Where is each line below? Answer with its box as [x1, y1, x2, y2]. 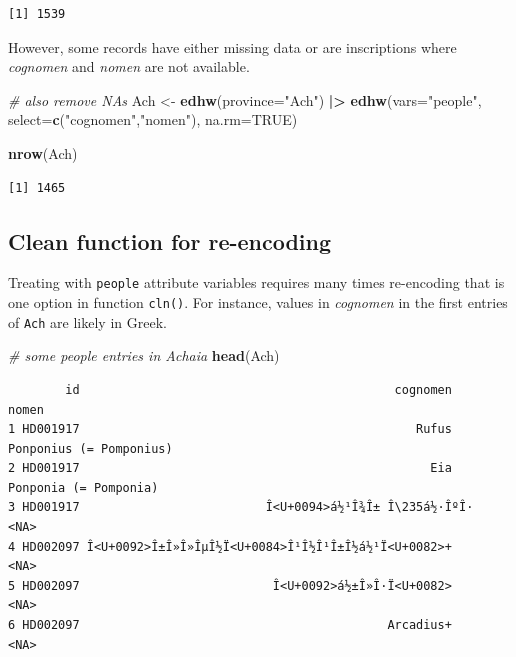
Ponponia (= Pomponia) [8, 480, 159, 495]
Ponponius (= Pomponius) [8, 441, 173, 456]
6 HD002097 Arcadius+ [8, 618, 452, 633]
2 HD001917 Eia [8, 461, 452, 476]
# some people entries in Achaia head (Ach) [8, 345, 280, 366]
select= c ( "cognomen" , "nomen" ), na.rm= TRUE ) [8, 109, 298, 130]
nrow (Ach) [8, 142, 78, 163]
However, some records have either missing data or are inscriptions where [8, 36, 457, 57]
